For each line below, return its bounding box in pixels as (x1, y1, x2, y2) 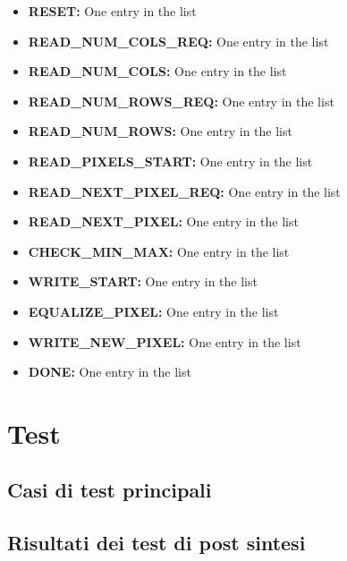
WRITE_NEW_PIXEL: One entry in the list (28, 332, 301, 351)
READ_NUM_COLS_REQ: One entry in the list (28, 31, 329, 50)
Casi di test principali (7, 476, 212, 504)
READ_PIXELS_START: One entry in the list (28, 151, 313, 170)
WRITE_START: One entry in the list (28, 272, 258, 291)
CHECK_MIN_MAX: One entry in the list (28, 242, 290, 260)
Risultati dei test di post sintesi (7, 529, 306, 557)
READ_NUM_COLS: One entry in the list (28, 62, 287, 81)
